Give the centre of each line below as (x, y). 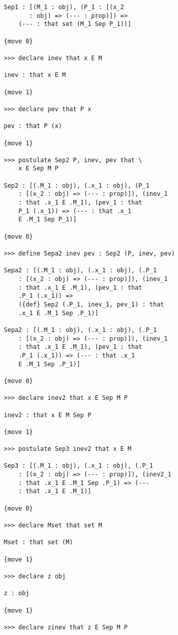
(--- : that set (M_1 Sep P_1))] (75, 24)
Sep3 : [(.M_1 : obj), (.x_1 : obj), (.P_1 (78, 466)
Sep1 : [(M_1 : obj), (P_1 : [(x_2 (64, 7)
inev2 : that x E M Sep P (48, 415)
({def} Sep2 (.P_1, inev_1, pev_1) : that (91, 304)
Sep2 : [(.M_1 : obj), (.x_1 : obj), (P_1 (77, 185)
